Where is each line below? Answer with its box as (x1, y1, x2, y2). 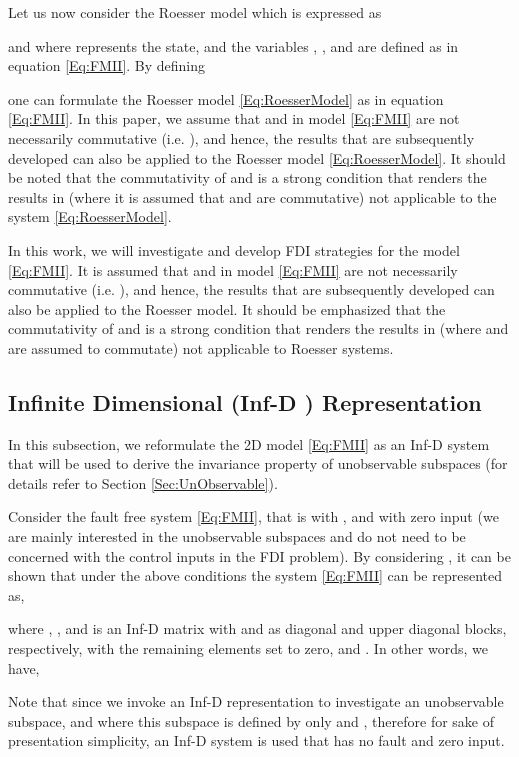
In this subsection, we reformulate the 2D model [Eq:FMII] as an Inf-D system (8, 433, 490, 454)
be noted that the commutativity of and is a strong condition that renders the (8, 167, 487, 188)
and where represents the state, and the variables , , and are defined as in (8, 35, 459, 56)
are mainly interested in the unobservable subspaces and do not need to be (8, 526, 466, 547)
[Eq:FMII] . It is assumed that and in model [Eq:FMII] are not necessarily (8, 259, 458, 280)
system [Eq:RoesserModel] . (8, 206, 172, 227)
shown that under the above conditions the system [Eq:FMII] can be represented (8, 565, 503, 586)
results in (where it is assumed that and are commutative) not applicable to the (8, 186, 497, 207)
